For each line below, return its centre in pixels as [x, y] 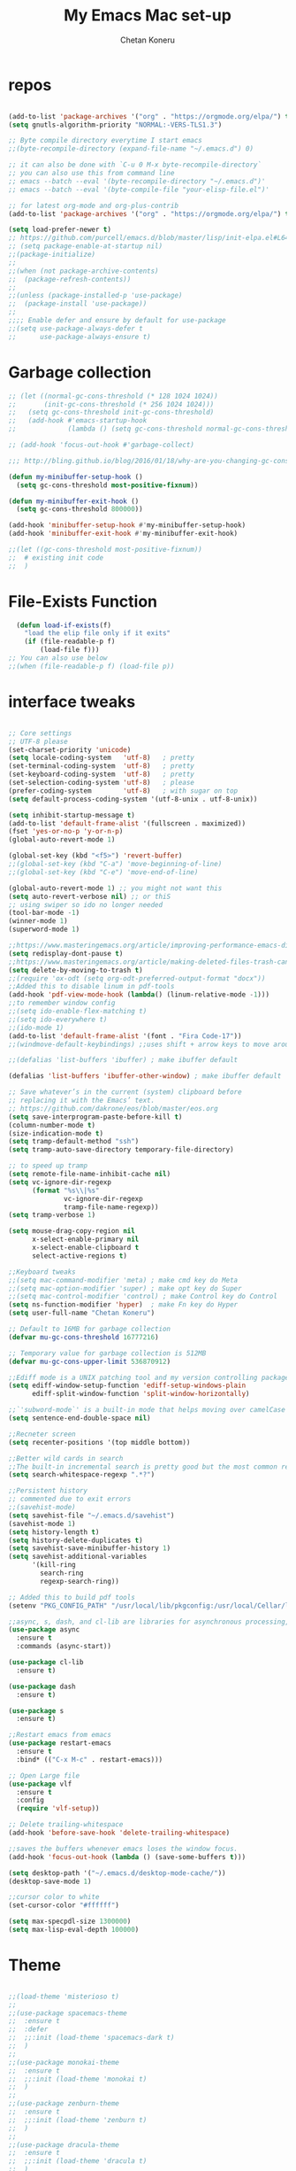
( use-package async [44, 1630]
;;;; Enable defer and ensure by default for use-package [117, 321]
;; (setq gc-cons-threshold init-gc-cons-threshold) [111, 413]
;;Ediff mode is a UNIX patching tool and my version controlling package [149, 1377]
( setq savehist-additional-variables [78, 1557]
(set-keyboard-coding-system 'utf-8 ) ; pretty [102, 775]
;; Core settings [40, 733]
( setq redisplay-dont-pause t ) [66, 953]
